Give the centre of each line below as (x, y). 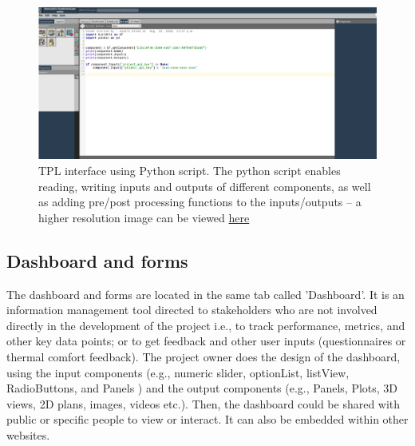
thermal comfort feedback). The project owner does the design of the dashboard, (204, 357)
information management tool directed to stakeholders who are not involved (192, 310)
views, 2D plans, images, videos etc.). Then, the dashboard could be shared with (204, 403)
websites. (28, 434)
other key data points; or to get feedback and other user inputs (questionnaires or (206, 341)
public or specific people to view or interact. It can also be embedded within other (207, 419)
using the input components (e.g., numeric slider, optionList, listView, (178, 372)
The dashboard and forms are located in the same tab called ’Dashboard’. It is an (206, 294)
